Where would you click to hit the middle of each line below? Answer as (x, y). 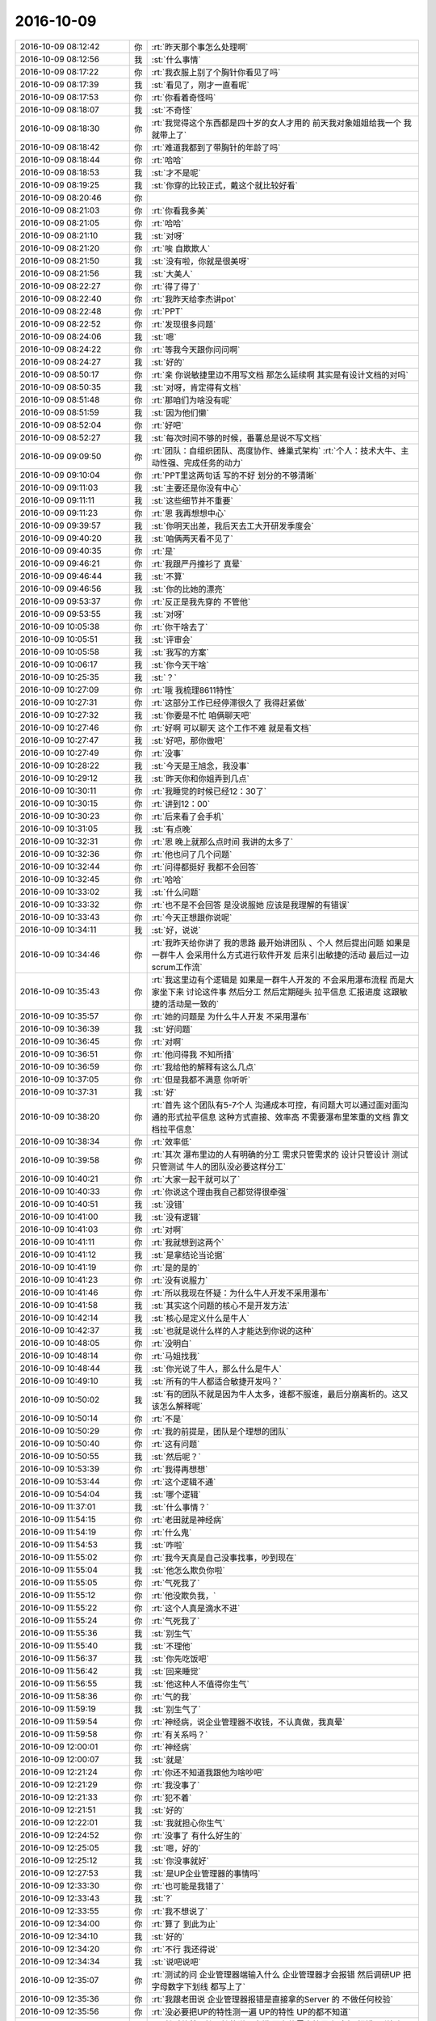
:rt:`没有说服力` (180, 1280)
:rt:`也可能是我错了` (188, 1886)
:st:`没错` (168, 1205)
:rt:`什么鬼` (172, 1532)
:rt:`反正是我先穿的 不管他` (201, 601)
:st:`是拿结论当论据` (188, 1255)
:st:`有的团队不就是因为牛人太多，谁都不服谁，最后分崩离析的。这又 (280, 1394)
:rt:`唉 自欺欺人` (181, 248)
